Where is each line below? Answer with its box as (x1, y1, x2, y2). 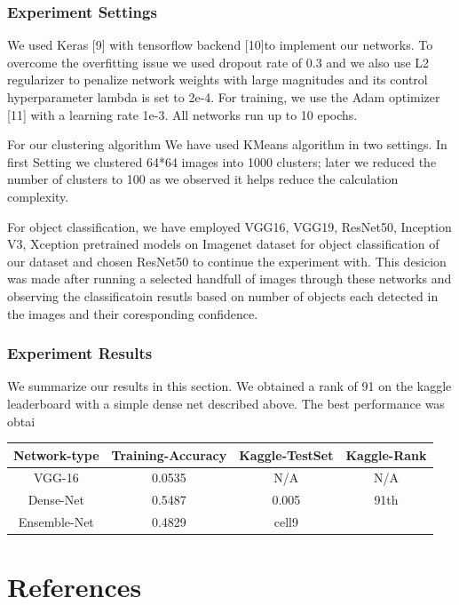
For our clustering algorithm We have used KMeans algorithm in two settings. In (7, 135, 447, 154)
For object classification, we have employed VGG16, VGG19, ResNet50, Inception (7, 217, 452, 235)
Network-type (13, 445, 99, 464)
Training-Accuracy (111, 445, 227, 464)
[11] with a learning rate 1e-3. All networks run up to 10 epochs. (7, 105, 358, 123)
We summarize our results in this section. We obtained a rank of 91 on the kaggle (7, 377, 452, 395)
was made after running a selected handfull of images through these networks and (7, 269, 452, 288)
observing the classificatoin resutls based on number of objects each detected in (7, 286, 439, 305)
